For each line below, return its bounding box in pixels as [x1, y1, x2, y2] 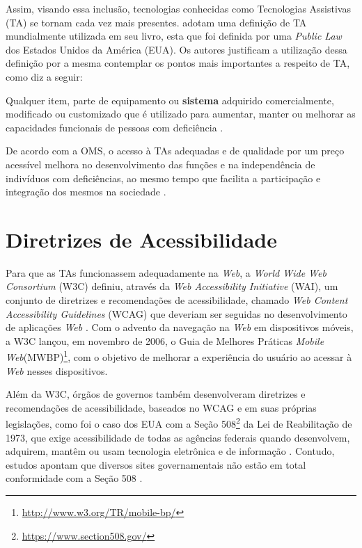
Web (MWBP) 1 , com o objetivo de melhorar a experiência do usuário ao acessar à [6, 348, 352, 364]
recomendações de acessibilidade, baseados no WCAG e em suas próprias [6, 400, 317, 414]
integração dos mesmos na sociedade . [6, 184, 166, 199]
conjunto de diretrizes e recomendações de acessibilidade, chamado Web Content [6, 293, 348, 307]
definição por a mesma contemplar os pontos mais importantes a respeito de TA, [6, 56, 350, 70]
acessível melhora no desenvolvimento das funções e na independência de [6, 156, 315, 171]
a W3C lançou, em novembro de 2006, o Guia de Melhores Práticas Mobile [6, 333, 324, 348]
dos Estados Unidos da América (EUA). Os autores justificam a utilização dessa [6, 42, 347, 56]
